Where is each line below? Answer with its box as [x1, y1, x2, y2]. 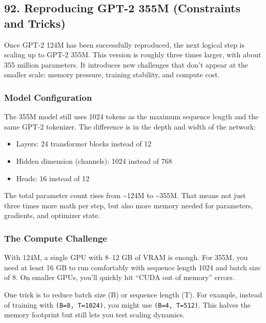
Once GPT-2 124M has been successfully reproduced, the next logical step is [4, 39, 245, 50]
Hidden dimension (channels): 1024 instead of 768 [16, 155, 172, 166]
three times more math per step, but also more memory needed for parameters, [4, 200, 253, 210]
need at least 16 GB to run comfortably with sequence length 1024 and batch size [4, 262, 261, 272]
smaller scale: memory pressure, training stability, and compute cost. [4, 69, 220, 80]
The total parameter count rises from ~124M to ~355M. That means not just [4, 190, 246, 201]
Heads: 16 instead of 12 [16, 173, 90, 183]
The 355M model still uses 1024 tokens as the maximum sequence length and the [4, 111, 259, 122]
